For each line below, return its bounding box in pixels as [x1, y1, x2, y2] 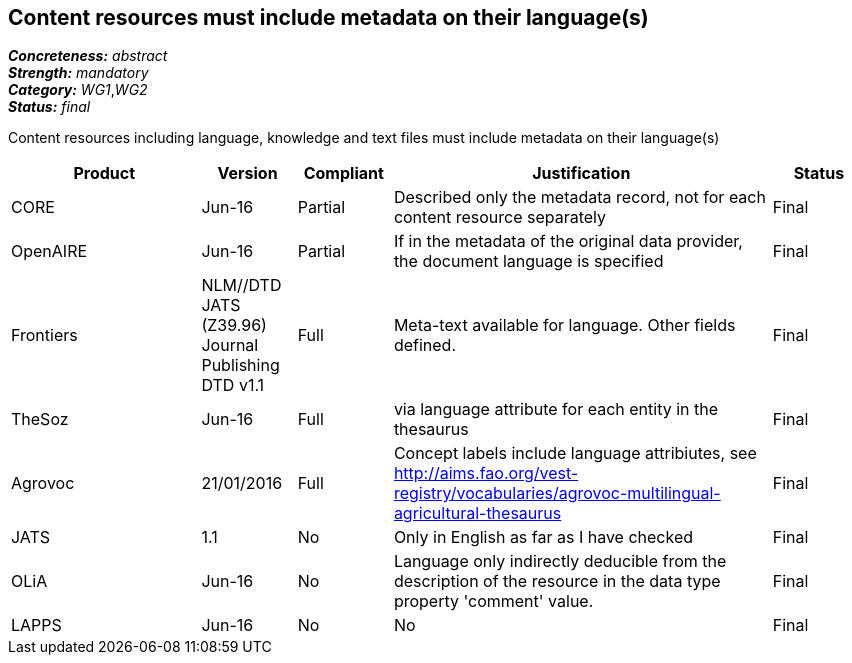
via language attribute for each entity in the [393, 399, 719, 420]
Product [73, 163, 136, 184]
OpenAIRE [11, 241, 88, 262]
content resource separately [393, 207, 607, 228]
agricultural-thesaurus [393, 503, 562, 524]
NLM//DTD [201, 275, 282, 296]
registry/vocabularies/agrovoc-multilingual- [393, 483, 721, 504]
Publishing [201, 355, 280, 376]
